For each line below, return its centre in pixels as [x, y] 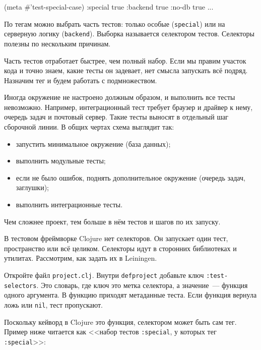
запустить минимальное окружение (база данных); [93, 143]
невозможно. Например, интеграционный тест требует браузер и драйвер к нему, [128, 107]
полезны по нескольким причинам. [57, 43]
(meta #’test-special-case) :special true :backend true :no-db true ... [109, 7]
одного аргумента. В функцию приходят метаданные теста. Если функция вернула [130, 295]
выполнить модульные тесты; [61, 161]
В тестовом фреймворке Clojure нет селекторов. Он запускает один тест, [116, 238]
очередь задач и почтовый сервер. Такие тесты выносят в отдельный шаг [116, 117]
